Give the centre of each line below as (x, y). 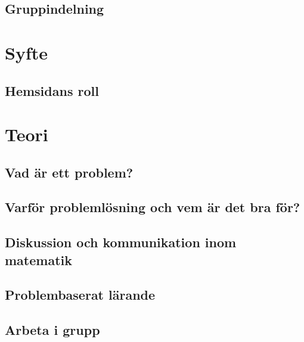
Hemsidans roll (52, 90)
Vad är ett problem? (69, 172)
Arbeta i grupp (52, 330)
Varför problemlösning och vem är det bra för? (153, 207)
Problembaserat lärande (80, 295)
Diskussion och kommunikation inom (121, 242)
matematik (39, 259)
